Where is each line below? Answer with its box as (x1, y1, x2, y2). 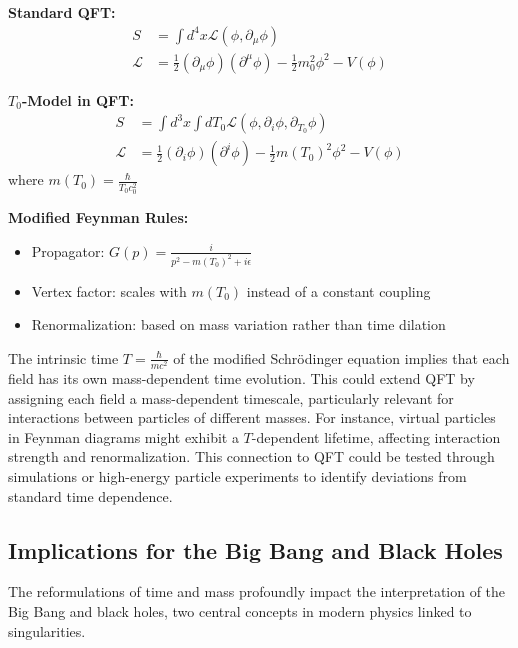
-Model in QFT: (21, 89, 134, 110)
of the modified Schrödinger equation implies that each (173, 347, 510, 368)
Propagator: (31, 240, 105, 261)
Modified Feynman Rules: (8, 207, 189, 228)
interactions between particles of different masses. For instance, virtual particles (8, 407, 496, 428)
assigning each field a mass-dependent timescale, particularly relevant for (8, 387, 454, 408)
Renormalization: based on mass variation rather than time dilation (31, 314, 446, 335)
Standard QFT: (8, 2, 116, 22)
